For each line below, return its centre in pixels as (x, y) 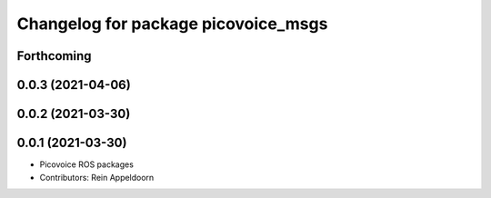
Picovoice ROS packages (86, 164)
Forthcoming (54, 56)
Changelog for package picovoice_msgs (172, 24)
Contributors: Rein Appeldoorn (97, 177)
